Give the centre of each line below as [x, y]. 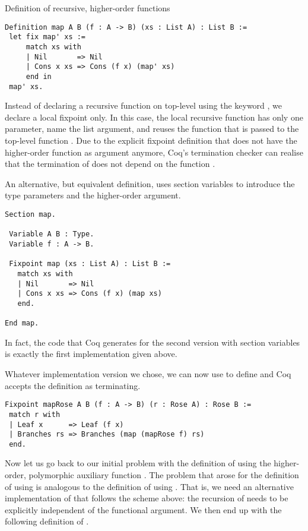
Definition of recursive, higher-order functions [88, 8]
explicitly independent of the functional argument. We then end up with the [143, 509]
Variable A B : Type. [52, 234]
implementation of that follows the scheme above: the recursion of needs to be [147, 498]
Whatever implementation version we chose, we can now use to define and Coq [148, 374]
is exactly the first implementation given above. [91, 354]
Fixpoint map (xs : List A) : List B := [90, 264]
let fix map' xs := [47, 37]
